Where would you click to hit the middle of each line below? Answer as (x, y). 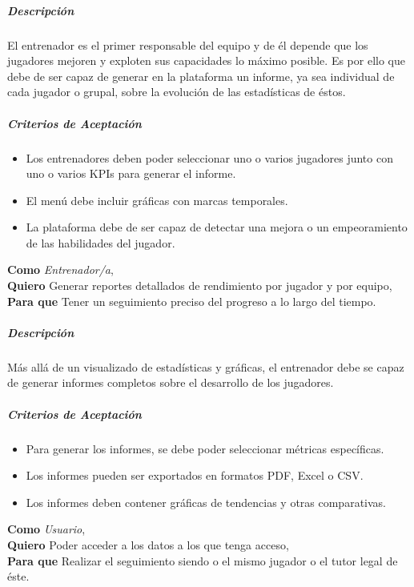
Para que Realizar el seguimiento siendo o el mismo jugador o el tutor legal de (203, 560)
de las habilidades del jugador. (100, 242)
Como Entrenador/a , (60, 269)
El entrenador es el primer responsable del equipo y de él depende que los (188, 44)
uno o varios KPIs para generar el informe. (131, 173)
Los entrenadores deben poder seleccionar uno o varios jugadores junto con (209, 157)
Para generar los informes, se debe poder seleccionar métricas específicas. (205, 448)
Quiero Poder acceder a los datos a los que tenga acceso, (148, 544)
